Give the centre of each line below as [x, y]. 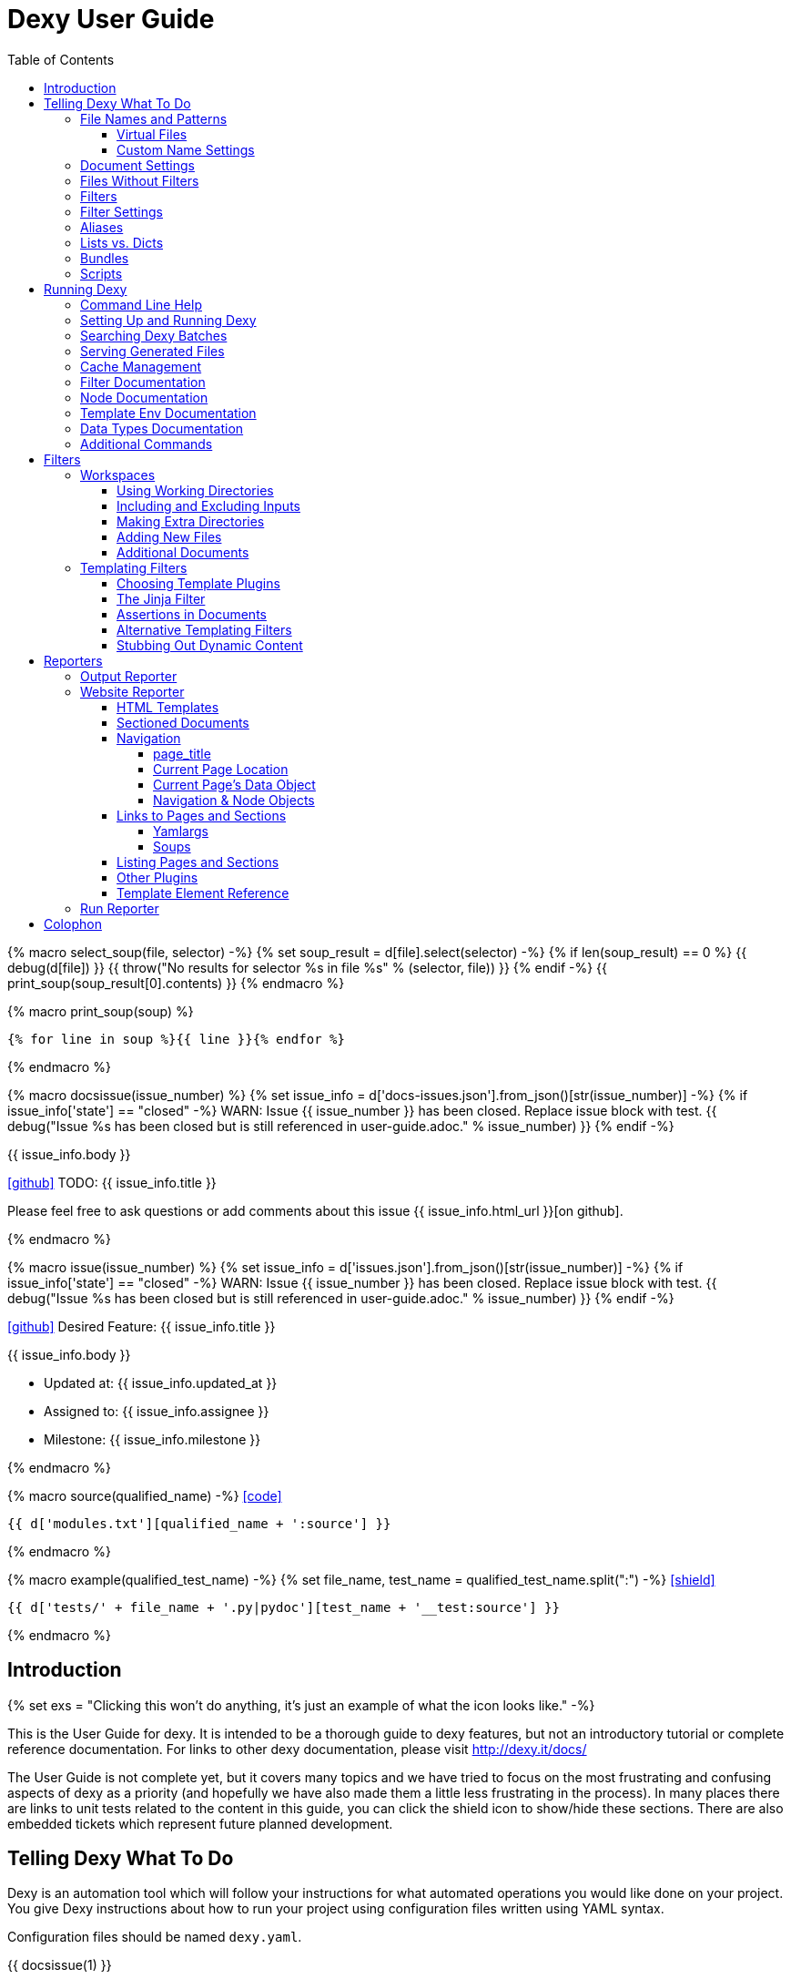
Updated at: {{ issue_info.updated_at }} [161, 1382]
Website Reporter [132, 691]
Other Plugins [157, 877]
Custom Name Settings [186, 149]
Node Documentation [144, 397]
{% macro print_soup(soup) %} [101, 1011]
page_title [182, 753]
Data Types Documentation [162, 428]
